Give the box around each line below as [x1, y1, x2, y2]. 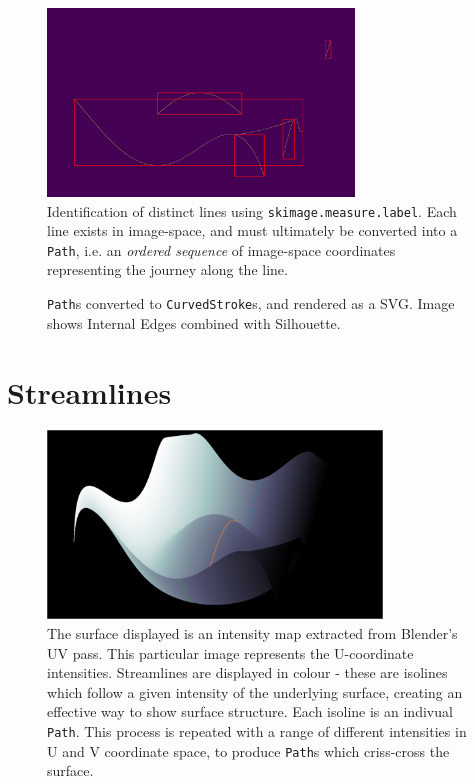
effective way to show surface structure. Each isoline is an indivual [47, 701, 453, 722]
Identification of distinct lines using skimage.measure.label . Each [47, 200, 457, 221]
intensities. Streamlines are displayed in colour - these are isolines [47, 662, 448, 683]
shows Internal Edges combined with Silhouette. [47, 312, 341, 333]
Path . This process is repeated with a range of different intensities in [47, 720, 467, 741]
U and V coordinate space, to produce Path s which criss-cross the [47, 740, 450, 761]
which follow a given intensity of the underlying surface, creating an [47, 681, 463, 702]
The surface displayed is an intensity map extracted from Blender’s [47, 623, 458, 643]
